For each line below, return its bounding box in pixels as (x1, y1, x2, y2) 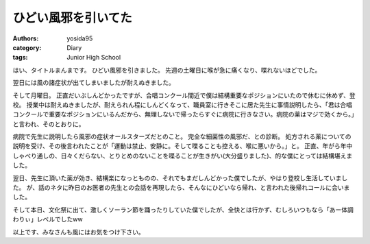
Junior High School (66, 53, 121, 62)
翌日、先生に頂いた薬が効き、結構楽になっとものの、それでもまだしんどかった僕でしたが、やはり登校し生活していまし (12, 173, 348, 182)
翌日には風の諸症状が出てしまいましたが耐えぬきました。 (12, 79, 175, 87)
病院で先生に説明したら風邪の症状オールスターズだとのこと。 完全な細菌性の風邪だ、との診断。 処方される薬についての (12, 132, 352, 141)
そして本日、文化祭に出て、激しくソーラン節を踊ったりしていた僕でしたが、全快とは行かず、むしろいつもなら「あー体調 (12, 206, 354, 214)
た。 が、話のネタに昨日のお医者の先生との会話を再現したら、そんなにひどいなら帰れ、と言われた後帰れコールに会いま (12, 184, 350, 192)
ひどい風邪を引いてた (12, 10, 133, 25)
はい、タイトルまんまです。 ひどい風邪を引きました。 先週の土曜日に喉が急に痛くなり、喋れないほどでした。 (12, 66, 321, 74)
